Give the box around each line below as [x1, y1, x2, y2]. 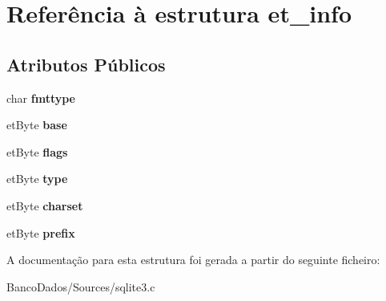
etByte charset [6, 197, 83, 214]
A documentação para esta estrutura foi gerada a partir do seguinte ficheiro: [6, 251, 380, 268]
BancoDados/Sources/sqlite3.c [6, 278, 155, 295]
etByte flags [6, 143, 68, 160]
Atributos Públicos [6, 51, 166, 76]
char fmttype [6, 89, 75, 106]
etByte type [6, 170, 68, 187]
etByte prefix [6, 224, 75, 241]
